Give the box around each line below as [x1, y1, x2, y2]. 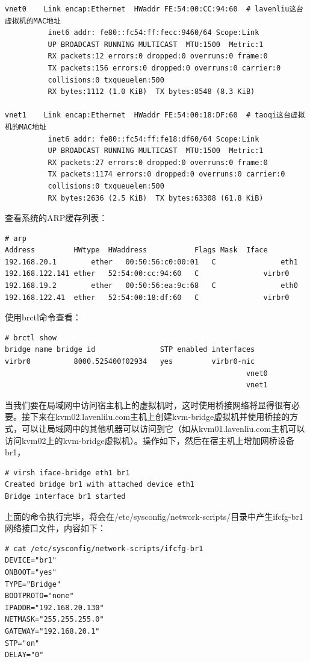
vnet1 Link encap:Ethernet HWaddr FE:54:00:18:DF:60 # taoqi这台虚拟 [5, 111, 305, 120]
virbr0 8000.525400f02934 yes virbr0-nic [5, 357, 255, 366]
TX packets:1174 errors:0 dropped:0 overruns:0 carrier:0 [48, 170, 285, 179]
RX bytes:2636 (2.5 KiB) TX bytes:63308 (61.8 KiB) [48, 193, 264, 202]
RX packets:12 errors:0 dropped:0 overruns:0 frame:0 [48, 52, 268, 61]
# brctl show [5, 333, 57, 342]
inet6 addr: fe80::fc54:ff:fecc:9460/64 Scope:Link [48, 28, 259, 37]
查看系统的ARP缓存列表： [5, 211, 108, 224]
